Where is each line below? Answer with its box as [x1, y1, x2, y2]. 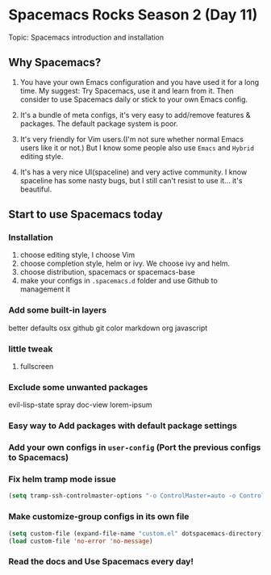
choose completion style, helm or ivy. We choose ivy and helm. [19, 258, 231, 268]
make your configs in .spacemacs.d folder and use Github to [19, 276, 218, 286]
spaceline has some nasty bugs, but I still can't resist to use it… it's [19, 175, 243, 185]
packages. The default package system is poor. [19, 119, 179, 128]
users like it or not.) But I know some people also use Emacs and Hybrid [19, 143, 254, 153]
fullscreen [19, 362, 54, 371]
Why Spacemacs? [8, 56, 102, 69]
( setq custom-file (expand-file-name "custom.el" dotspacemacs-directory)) [8, 529, 269, 538]
